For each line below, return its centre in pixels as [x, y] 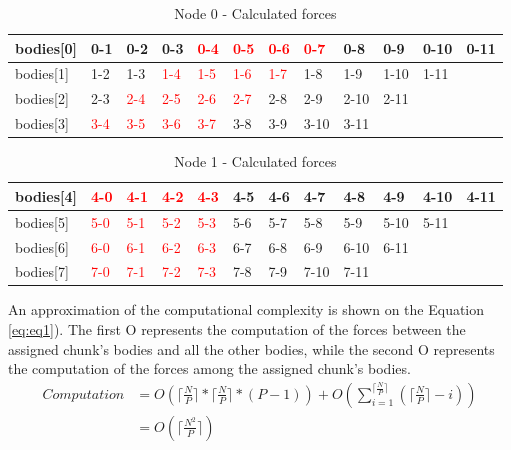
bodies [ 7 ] [42, 271]
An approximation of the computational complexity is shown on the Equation [246, 309]
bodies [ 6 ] [42, 246]
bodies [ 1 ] [42, 73]
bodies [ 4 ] [46, 195]
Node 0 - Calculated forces [255, 13]
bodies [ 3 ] [42, 123]
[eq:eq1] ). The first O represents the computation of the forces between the [237, 329]
